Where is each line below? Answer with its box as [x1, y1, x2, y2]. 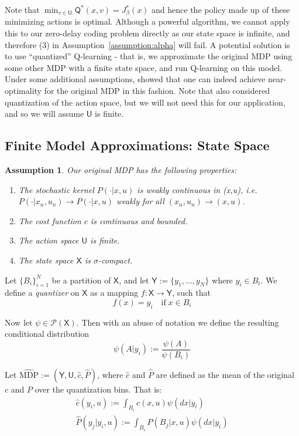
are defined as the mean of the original [156, 369, 294, 380]
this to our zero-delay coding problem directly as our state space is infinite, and [5, 27, 290, 39]
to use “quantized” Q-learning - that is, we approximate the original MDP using [5, 50, 293, 62]
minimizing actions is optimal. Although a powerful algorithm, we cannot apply [5, 15, 290, 28]
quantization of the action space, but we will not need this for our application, [5, 96, 286, 108]
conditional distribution [5, 327, 90, 340]
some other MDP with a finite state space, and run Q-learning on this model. [5, 61, 283, 73]
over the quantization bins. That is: [35, 383, 162, 395]
